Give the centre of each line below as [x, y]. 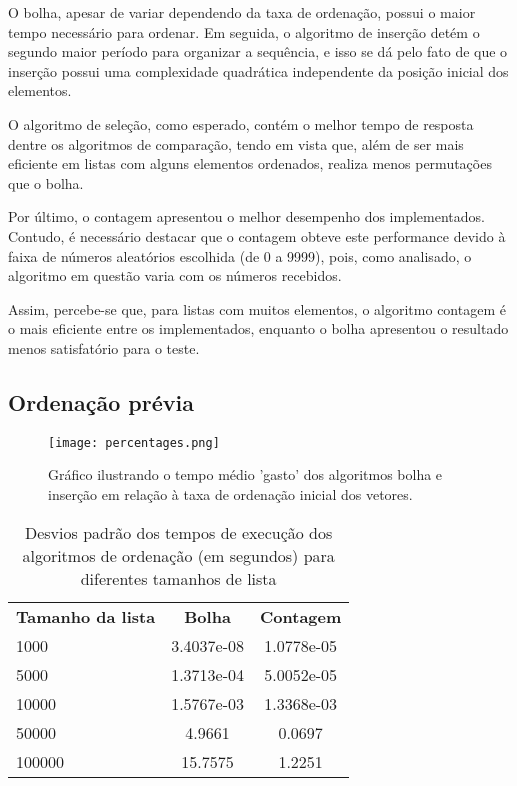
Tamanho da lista [86, 616]
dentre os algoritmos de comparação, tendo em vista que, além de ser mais [236, 143]
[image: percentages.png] [134, 442]
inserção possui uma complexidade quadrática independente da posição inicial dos [258, 70]
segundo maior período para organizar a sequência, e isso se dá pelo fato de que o [258, 51]
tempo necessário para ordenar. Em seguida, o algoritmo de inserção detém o [244, 31]
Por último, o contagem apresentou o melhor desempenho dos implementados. [246, 216]
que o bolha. [46, 182]
